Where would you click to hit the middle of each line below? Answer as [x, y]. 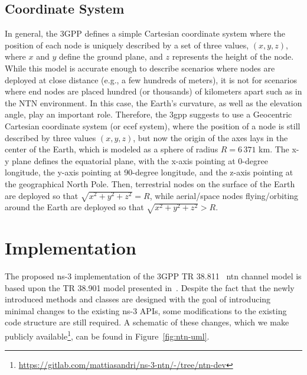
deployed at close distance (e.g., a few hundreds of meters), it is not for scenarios [151, 79]
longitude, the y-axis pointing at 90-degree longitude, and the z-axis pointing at [149, 172]
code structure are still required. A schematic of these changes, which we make [147, 322]
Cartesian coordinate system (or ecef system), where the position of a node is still [153, 125]
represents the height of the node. [233, 56]
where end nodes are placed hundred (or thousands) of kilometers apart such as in [153, 91]
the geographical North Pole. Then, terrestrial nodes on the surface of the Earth [150, 183]
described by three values [50, 137]
